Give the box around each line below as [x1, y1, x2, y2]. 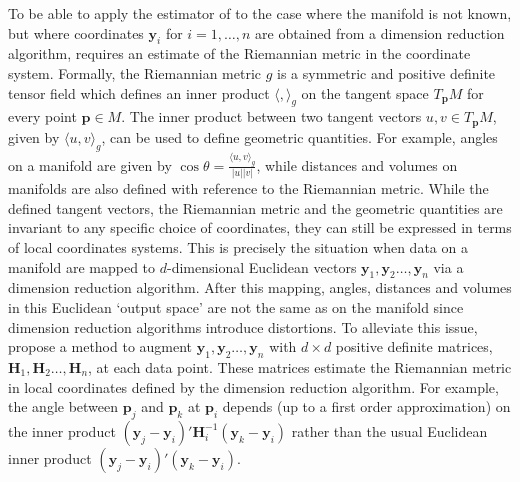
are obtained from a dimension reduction [255, 22, 505, 43]
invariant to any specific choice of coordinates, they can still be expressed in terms [8, 217, 512, 238]
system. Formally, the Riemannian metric [8, 62, 262, 83]
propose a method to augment [8, 336, 193, 357]
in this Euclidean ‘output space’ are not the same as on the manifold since [8, 296, 464, 317]
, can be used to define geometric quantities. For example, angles [101, 126, 498, 147]
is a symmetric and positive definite [277, 62, 496, 83]
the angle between [8, 396, 119, 417]
